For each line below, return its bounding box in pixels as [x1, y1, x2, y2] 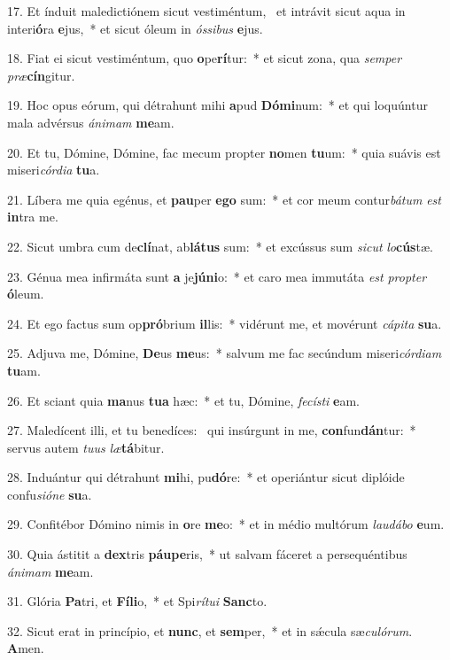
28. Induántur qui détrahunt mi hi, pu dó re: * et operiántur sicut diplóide [7, 468, 405, 486]
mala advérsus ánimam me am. [7, 113, 175, 131]
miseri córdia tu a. [7, 160, 100, 179]
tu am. [7, 361, 41, 379]
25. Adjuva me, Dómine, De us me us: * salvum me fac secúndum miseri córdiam [7, 344, 442, 362]
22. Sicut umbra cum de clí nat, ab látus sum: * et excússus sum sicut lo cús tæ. [7, 237, 433, 255]
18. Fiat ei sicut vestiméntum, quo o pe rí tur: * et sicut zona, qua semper [7, 49, 402, 67]
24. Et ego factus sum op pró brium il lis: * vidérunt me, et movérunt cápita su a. [7, 314, 442, 332]
